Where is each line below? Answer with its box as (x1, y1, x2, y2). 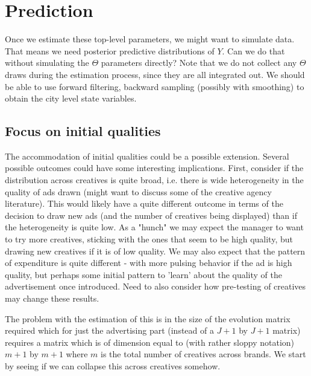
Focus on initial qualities (5, 122, 161, 140)
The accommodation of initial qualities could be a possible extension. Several (5, 149, 289, 162)
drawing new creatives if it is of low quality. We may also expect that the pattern (5, 244, 306, 257)
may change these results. (5, 292, 99, 305)
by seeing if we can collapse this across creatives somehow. (5, 359, 221, 372)
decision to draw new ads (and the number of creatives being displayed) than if (5, 209, 297, 221)
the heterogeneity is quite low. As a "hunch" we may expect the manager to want (5, 221, 304, 233)
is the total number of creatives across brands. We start (101, 348, 306, 360)
